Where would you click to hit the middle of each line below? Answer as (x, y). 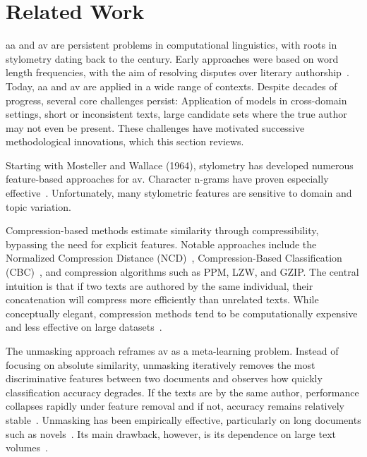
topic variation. (39, 206)
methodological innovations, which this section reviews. (125, 141)
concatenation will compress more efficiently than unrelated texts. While (162, 299)
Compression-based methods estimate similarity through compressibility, (162, 230)
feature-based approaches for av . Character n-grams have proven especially (167, 179)
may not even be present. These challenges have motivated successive (155, 127)
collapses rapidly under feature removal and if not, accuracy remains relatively (175, 406)
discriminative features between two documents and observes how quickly (164, 378)
